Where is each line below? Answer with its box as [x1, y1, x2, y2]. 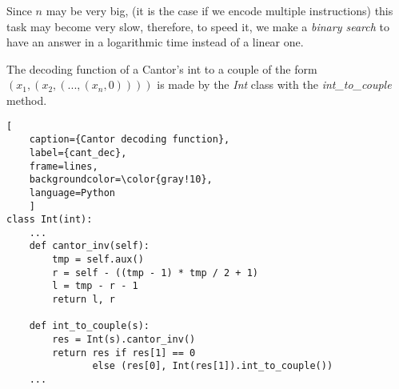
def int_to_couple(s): [29, 320, 150, 332]
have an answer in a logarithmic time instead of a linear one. [6, 34, 304, 50]
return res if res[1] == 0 [52, 347, 196, 359]
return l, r [52, 294, 116, 306]
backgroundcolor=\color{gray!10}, [29, 174, 213, 186]
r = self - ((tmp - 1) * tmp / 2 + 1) [52, 267, 258, 279]
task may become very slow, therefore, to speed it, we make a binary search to [6, 18, 389, 34]
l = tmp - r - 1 [52, 280, 138, 292]
